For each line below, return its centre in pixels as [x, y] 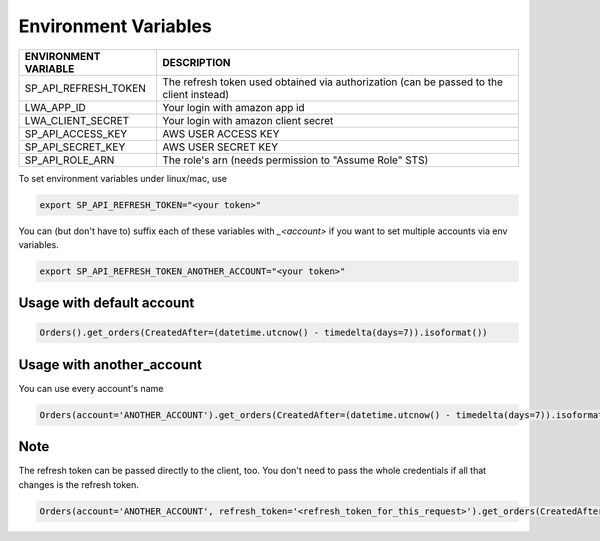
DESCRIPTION [196, 62]
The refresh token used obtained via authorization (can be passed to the [333, 82]
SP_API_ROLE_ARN [69, 160]
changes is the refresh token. [79, 484]
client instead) [196, 94]
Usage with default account [106, 303]
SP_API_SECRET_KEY [75, 147]
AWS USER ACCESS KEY [221, 133]
